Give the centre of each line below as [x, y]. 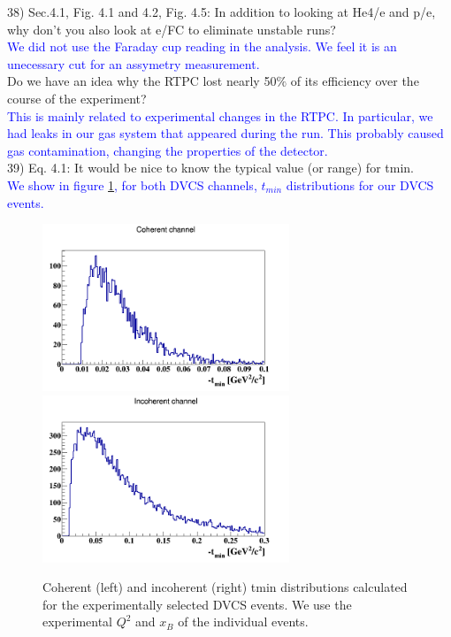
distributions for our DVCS [360, 184]
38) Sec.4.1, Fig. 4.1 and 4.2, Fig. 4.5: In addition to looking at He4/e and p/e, [222, 12]
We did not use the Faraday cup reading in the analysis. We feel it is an [202, 46]
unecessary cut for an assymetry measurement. [134, 63]
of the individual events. [243, 622]
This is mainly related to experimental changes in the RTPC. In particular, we [220, 115]
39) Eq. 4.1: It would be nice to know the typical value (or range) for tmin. [210, 168]
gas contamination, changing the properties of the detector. [168, 150]
